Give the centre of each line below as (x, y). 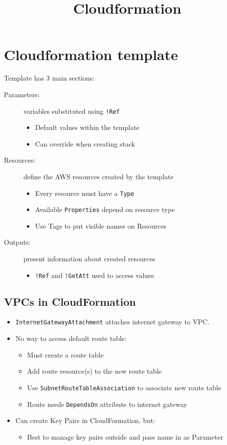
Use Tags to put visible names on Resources (101, 225)
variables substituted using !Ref (72, 111)
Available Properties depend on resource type (105, 209)
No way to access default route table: (71, 338)
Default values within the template (87, 127)
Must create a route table (65, 354)
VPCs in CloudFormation (70, 301)
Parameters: (22, 94)
